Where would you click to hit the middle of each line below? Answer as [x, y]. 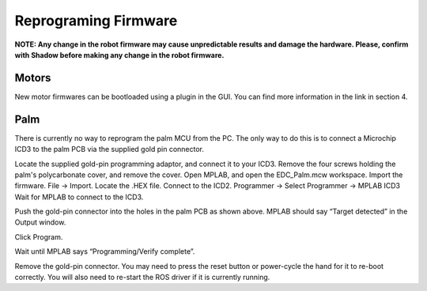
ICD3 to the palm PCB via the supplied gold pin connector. [110, 149]
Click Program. [39, 236]
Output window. [40, 222]
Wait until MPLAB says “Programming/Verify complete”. [105, 251]
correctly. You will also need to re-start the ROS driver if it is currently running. [142, 278]
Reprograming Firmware [96, 21]
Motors [33, 78]
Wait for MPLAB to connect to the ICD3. [79, 197]
